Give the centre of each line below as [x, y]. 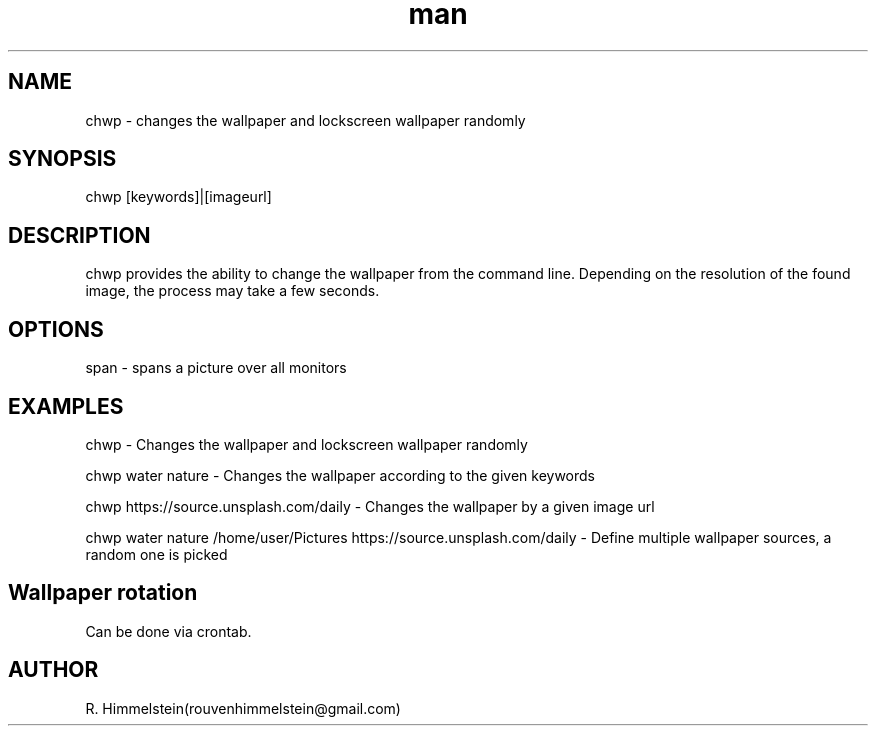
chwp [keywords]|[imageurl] [178, 197]
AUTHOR [53, 670]
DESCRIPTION [79, 235]
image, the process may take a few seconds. [232, 291]
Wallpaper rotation [103, 593]
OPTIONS [56, 329]
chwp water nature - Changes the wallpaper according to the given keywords [340, 475]
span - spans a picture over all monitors [216, 368]
